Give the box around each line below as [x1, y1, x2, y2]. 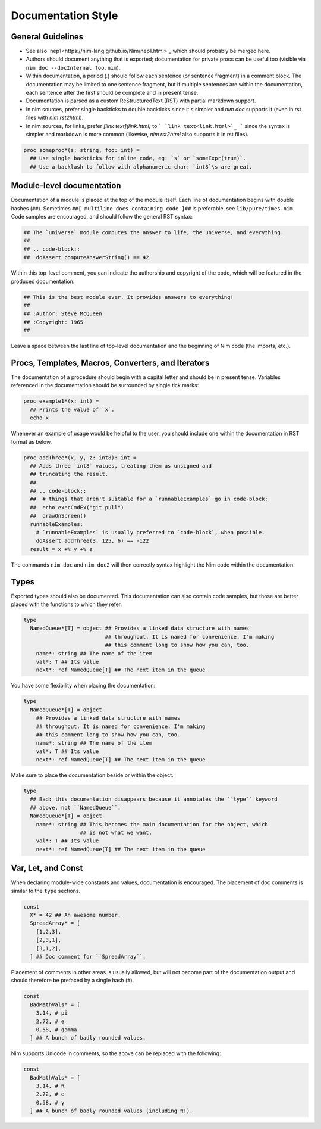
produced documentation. [11, 278, 75, 285]
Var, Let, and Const [11, 863, 83, 873]
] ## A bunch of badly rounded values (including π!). [30, 1108, 193, 1114]
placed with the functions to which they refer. [11, 601, 122, 608]
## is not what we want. [80, 829, 153, 836]
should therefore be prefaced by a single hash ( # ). [11, 977, 134, 984]
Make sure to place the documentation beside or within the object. [11, 772, 174, 779]
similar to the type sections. [11, 887, 80, 894]
